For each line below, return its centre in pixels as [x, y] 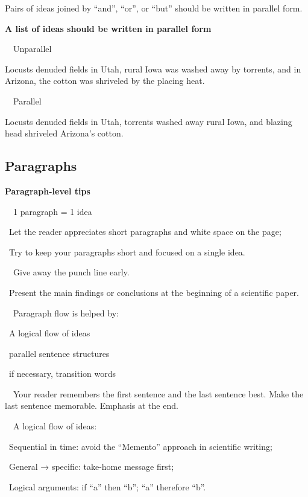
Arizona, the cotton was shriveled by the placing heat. [105, 81]
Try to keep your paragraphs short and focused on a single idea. [127, 252]
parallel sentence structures [59, 353]
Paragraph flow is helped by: [66, 313]
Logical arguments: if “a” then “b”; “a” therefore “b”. [107, 486]
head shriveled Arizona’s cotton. [64, 133]
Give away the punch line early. [71, 272]
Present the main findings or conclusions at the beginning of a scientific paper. [154, 292]
